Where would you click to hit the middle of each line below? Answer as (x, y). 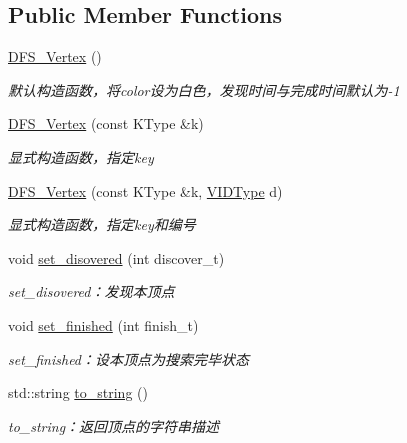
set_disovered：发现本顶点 (91, 291)
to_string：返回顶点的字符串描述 (114, 425)
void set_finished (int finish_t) (103, 324)
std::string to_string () (78, 392)
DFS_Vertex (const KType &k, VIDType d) (145, 190)
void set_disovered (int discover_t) (116, 257)
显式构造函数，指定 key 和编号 (102, 224)
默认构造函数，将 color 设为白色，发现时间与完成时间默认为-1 (204, 89)
